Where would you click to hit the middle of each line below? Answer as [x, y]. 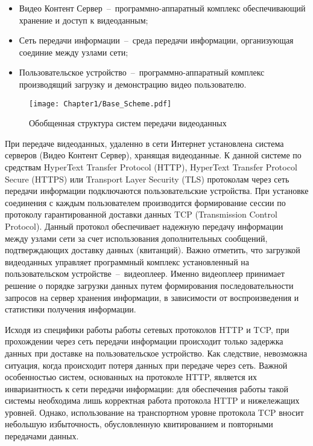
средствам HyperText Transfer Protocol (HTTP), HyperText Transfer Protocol [151, 167]
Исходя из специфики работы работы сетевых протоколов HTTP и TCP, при [147, 329]
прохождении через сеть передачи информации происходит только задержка [144, 341]
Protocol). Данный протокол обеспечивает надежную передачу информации [144, 226]
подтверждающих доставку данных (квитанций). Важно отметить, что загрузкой [153, 250]
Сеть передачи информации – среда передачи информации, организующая [156, 40]
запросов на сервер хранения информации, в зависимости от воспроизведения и [152, 297]
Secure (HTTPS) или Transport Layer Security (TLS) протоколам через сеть [147, 179]
